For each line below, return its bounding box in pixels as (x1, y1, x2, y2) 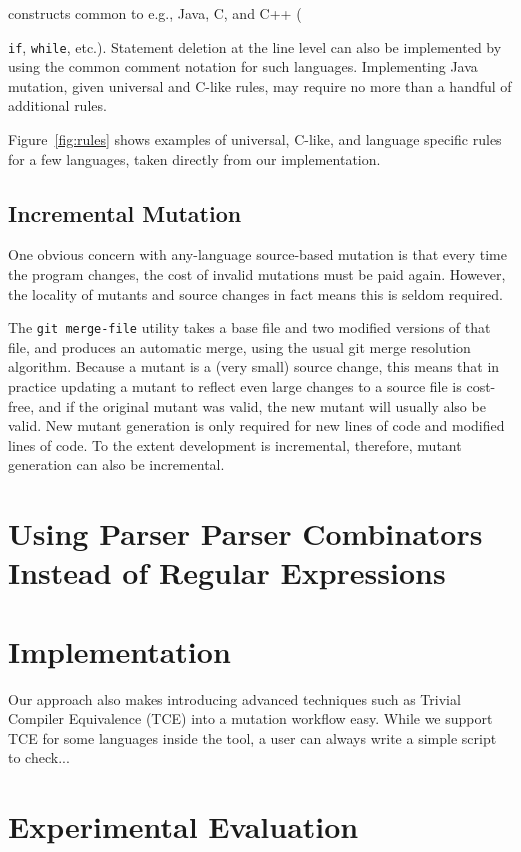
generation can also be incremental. (8, 454, 225, 475)
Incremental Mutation (8, 197, 242, 228)
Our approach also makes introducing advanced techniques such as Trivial (8, 688, 461, 709)
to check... (8, 747, 70, 768)
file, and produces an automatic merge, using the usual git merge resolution (8, 336, 471, 357)
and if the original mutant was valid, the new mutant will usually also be (38, 395, 486, 416)
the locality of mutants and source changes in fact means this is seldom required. (8, 283, 503, 304)
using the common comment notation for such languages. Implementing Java (8, 56, 478, 77)
